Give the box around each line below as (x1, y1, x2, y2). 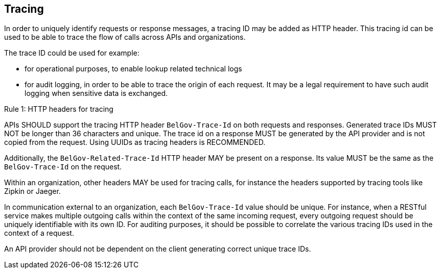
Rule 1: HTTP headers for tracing (4, 105, 113, 114)
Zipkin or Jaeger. (4, 187, 61, 196)
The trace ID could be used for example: (4, 48, 140, 58)
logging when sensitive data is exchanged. (25, 89, 168, 98)
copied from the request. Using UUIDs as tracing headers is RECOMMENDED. (4, 138, 266, 147)
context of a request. (4, 229, 74, 238)
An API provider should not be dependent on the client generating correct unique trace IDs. (4, 244, 311, 254)
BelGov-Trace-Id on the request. (4, 162, 122, 171)
